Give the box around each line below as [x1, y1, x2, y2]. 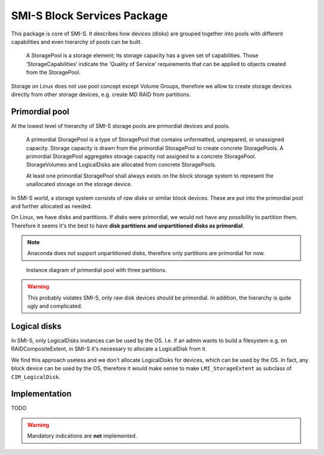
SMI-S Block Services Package [11, 9, 168, 22]
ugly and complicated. [27, 303, 82, 310]
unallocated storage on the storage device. [26, 181, 133, 188]
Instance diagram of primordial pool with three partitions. [26, 266, 167, 273]
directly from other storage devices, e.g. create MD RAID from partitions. [11, 91, 191, 98]
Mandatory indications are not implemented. [27, 432, 137, 439]
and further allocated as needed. [11, 202, 92, 209]
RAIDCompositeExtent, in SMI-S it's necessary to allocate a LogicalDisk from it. [11, 345, 207, 352]
